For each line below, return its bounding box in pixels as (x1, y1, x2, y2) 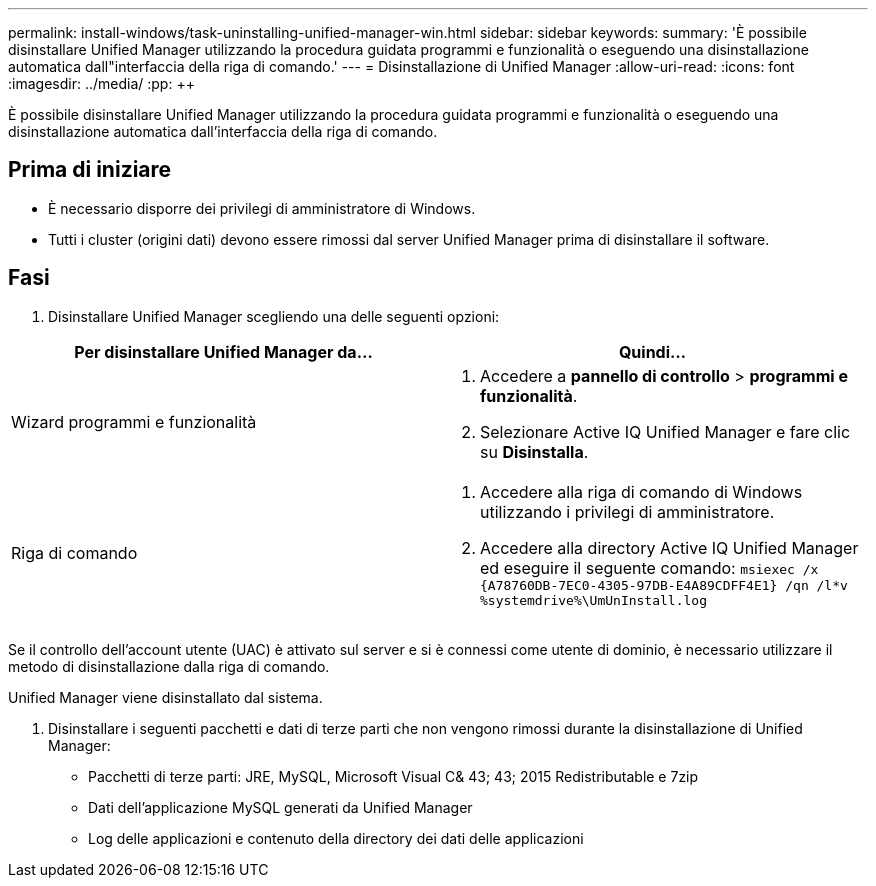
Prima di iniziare (8, 157, 172, 183)
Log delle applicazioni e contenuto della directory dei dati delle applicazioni (88, 829, 584, 847)
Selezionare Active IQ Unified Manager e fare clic (480, 421, 851, 442)
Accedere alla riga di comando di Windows (480, 481, 803, 502)
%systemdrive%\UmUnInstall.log (480, 592, 707, 608)
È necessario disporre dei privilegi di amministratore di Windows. (48, 199, 476, 217)
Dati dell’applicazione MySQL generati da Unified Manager (88, 798, 473, 816)
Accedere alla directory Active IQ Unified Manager (480, 537, 859, 558)
